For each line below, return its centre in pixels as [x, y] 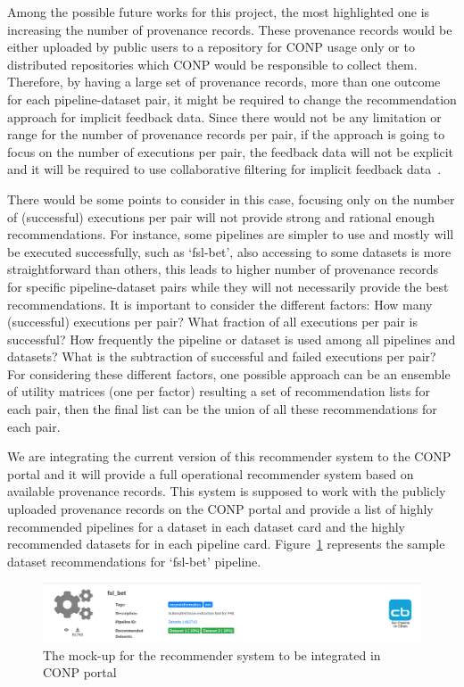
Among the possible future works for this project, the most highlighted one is [219, 12]
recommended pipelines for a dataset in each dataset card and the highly [207, 526]
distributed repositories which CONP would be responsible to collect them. [212, 64]
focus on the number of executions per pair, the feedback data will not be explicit [231, 151]
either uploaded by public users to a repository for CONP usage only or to [211, 47]
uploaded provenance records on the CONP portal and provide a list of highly [220, 509]
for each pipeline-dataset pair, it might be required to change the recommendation [232, 99]
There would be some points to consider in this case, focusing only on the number [231, 199]
